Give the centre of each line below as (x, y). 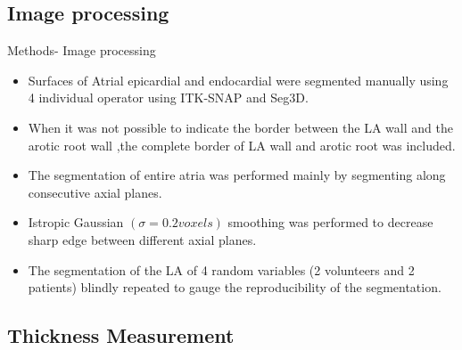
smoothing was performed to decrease (330, 222)
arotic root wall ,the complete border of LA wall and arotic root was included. (242, 145)
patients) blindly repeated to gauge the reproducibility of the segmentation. (235, 287)
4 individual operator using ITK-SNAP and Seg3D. (168, 98)
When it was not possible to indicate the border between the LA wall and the (240, 127)
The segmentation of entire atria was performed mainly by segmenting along (237, 175)
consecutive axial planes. (95, 192)
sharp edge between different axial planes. (142, 239)
